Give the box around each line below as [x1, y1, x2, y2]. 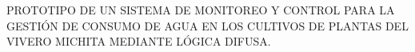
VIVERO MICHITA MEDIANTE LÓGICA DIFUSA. [6, 33, 271, 50]
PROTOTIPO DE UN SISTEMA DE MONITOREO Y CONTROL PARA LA [6, 2, 395, 18]
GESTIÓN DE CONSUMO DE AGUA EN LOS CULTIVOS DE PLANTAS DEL [6, 17, 409, 34]
